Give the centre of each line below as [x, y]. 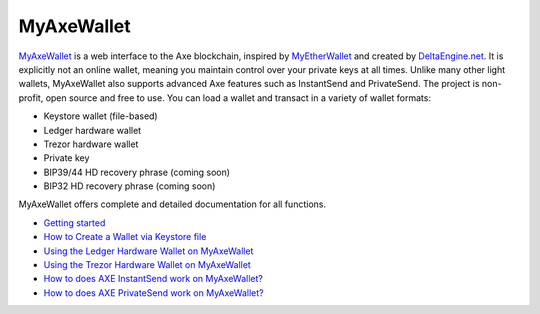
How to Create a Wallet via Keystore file [125, 237]
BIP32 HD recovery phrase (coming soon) [129, 186]
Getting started [74, 222]
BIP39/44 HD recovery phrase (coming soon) [136, 172]
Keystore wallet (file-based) [101, 116]
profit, [31, 97]
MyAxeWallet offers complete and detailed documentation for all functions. [172, 204]
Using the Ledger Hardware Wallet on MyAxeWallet [148, 251]
